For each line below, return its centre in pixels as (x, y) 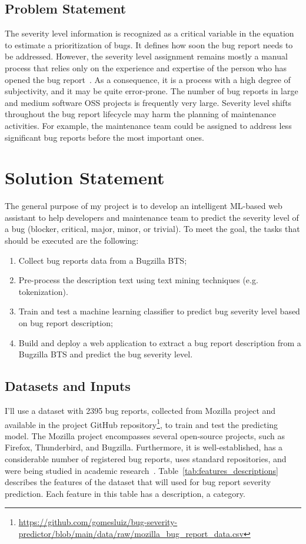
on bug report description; (66, 323)
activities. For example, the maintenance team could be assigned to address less (148, 125)
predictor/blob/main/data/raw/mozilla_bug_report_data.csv (131, 533)
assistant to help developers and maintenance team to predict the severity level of (152, 217)
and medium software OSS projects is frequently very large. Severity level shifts (148, 102)
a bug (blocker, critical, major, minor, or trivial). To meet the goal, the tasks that (152, 229)
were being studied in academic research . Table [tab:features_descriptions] (142, 470)
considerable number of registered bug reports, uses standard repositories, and (146, 459)
